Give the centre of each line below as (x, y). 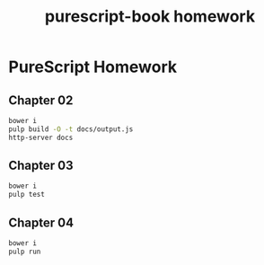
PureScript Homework (93, 67)
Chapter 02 (41, 100)
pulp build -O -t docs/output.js (71, 129)
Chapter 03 (41, 166)
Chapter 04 (41, 222)
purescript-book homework (150, 17)
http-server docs (41, 137)
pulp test (27, 195)
